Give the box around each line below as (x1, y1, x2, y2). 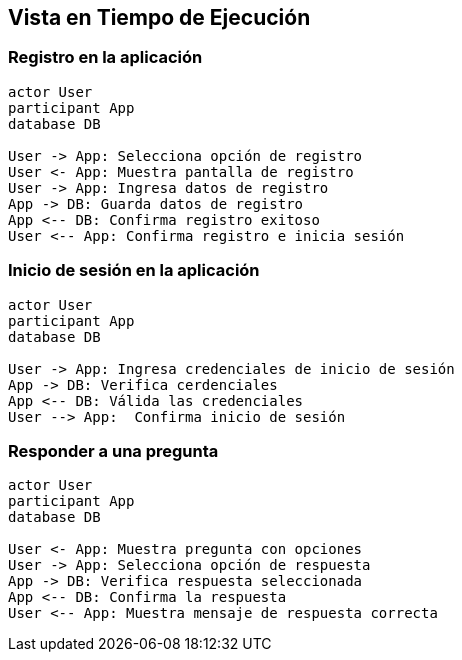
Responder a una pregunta (8, 440, 219, 461)
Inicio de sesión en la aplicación (8, 260, 260, 281)
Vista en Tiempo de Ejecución (8, 5, 311, 30)
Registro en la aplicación (8, 47, 203, 68)
